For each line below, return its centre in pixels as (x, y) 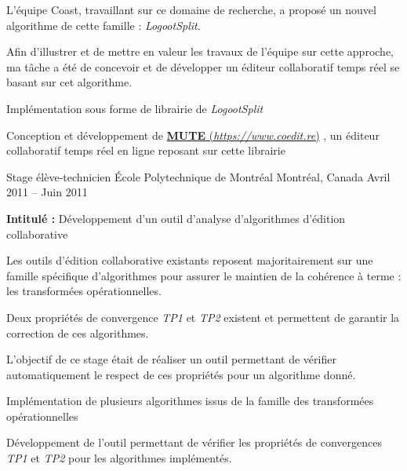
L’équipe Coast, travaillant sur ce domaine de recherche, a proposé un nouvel (191, 9)
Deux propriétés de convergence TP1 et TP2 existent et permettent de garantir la (203, 317)
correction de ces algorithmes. (78, 332)
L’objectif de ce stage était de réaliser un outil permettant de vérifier (171, 359)
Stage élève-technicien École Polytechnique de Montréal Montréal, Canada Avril (198, 176)
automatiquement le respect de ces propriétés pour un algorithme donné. (181, 374)
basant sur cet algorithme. (69, 82)
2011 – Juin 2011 (47, 192)
